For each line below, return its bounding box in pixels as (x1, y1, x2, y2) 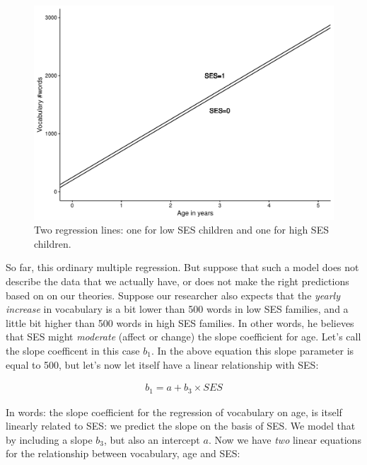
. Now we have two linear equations (208, 432, 361, 447)
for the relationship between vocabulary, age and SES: (6, 446, 240, 461)
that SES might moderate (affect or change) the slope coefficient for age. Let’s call (6, 329, 361, 344)
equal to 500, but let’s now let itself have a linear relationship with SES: (6, 357, 319, 372)
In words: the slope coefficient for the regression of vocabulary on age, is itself (6, 404, 342, 419)
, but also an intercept (103, 432, 200, 447)
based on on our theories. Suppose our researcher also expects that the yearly (6, 287, 340, 302)
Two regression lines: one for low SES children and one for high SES (34, 222, 329, 237)
